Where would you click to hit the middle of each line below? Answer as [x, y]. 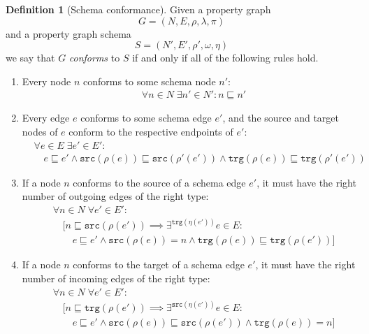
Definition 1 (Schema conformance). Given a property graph [138, 9]
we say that [30, 58]
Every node [46, 81]
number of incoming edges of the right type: [116, 278]
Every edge [46, 118]
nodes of [40, 131]
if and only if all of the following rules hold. [225, 58]
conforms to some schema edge [146, 118]
